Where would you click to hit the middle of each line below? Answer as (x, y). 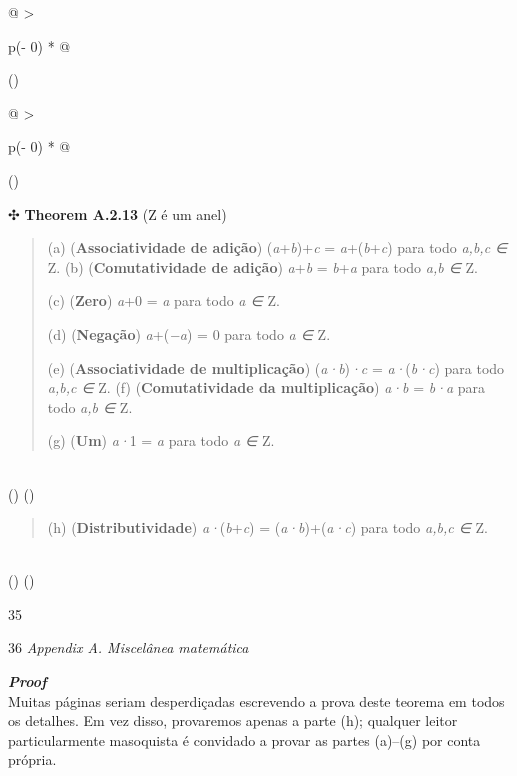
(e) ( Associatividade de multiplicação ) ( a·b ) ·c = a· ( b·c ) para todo (276, 367)
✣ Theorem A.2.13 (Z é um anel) (117, 213)
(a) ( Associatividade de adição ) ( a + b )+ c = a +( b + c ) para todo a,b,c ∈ (277, 247)
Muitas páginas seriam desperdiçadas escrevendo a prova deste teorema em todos (256, 700)
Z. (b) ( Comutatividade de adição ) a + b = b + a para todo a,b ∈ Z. (262, 266)
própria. (32, 759)
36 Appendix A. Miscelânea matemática (128, 647)
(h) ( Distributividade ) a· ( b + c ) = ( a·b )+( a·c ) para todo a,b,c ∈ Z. (267, 527)
